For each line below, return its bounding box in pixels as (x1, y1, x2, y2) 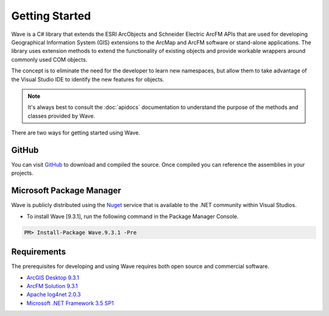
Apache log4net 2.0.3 (26, 291, 81, 298)
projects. (11, 169, 34, 177)
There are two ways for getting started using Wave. (11, 129, 140, 136)
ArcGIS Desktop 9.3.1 (26, 274, 79, 281)
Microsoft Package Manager (11, 186, 121, 196)
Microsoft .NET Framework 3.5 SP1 (26, 299, 114, 307)
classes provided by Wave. (27, 112, 96, 119)
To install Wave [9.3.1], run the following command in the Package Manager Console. (26, 212, 239, 220)
